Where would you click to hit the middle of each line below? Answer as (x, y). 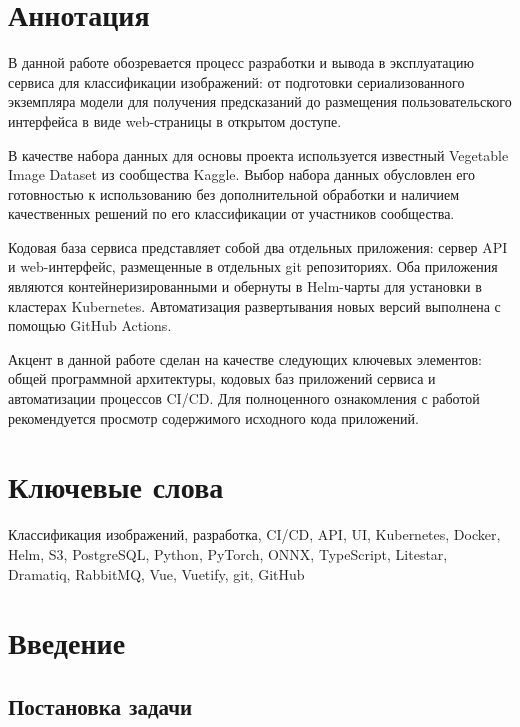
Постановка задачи (100, 705)
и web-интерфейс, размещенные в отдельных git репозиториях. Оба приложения (253, 266)
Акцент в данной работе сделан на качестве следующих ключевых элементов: (245, 358)
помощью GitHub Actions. (90, 325)
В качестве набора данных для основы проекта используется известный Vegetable (258, 154)
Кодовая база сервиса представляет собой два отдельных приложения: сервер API (258, 246)
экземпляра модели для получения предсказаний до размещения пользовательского (260, 101)
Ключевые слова (116, 486)
